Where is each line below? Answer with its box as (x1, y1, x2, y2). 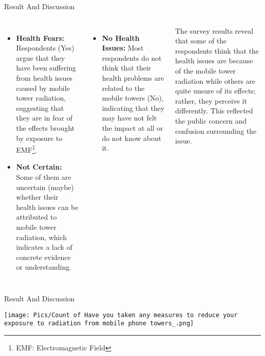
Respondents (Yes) (16, 42, 74, 53)
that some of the (175, 35, 227, 46)
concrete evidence (16, 251, 71, 262)
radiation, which (16, 231, 67, 242)
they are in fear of (16, 112, 72, 123)
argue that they (16, 52, 65, 63)
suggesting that (16, 102, 64, 113)
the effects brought (16, 122, 75, 133)
